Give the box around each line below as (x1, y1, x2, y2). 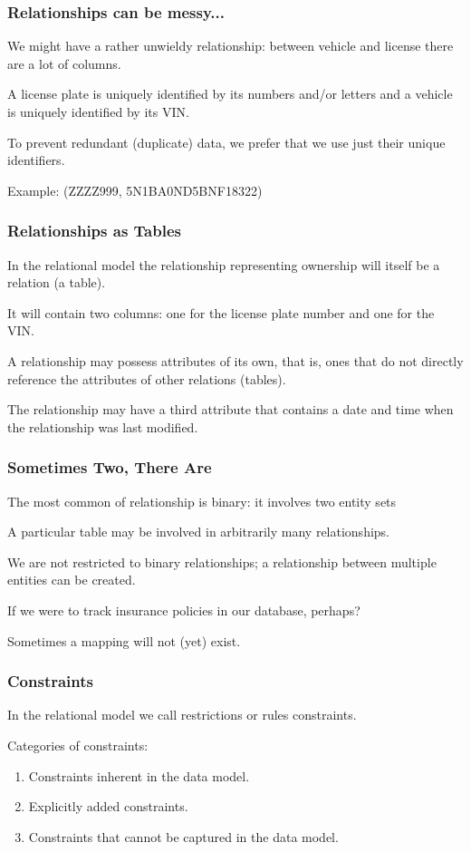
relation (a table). (7, 273, 106, 292)
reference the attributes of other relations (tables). (7, 369, 286, 388)
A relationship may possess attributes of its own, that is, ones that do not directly (7, 351, 464, 370)
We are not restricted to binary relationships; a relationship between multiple (7, 552, 437, 571)
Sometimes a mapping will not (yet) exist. (7, 631, 241, 650)
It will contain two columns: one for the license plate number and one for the (7, 303, 435, 322)
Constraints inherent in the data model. (28, 766, 250, 785)
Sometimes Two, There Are (7, 456, 212, 479)
